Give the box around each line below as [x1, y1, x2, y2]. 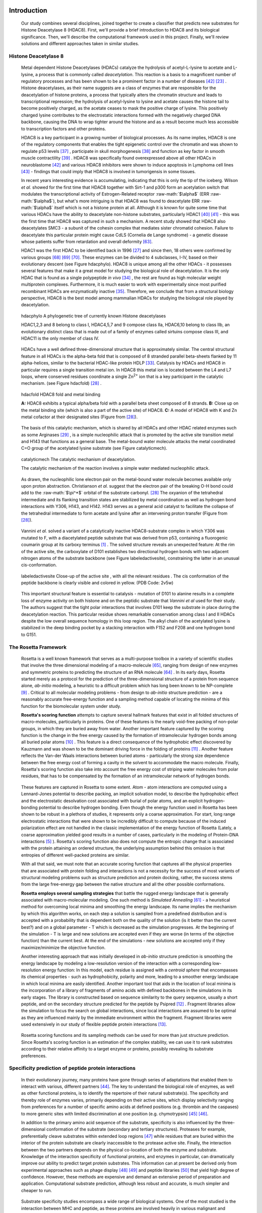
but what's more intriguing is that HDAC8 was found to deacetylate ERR [57, 198, 200, 204]
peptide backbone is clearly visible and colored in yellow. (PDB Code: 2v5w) [21, 580, 174, 586]
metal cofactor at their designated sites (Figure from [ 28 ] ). [21, 414, 138, 420]
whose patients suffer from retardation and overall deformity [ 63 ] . [21, 238, 153, 245]
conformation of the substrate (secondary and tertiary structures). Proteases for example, [46, 1126, 226, 1132]
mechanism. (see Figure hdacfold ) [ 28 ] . [21, 380, 102, 386]
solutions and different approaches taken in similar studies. [21, 41, 139, 47]
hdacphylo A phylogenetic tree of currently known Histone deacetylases [21, 313, 166, 319]
